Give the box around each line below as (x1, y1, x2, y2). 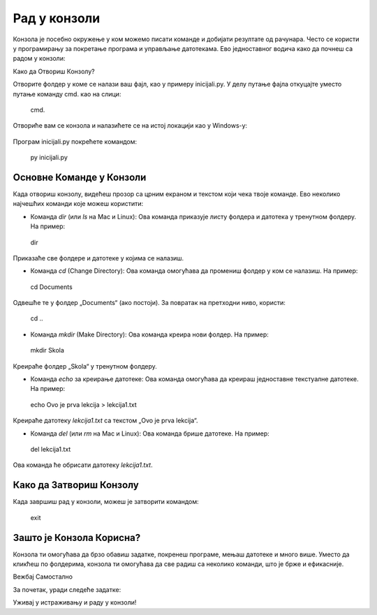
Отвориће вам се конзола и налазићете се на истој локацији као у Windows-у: (13, 121, 248, 130)
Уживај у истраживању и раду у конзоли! (13, 598, 137, 607)
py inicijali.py (30, 154, 68, 162)
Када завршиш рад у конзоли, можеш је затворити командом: (13, 498, 199, 506)
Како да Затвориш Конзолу (13, 479, 139, 491)
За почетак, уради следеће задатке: (13, 585, 121, 593)
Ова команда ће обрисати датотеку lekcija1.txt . (13, 461, 153, 469)
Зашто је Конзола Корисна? (13, 531, 141, 544)
